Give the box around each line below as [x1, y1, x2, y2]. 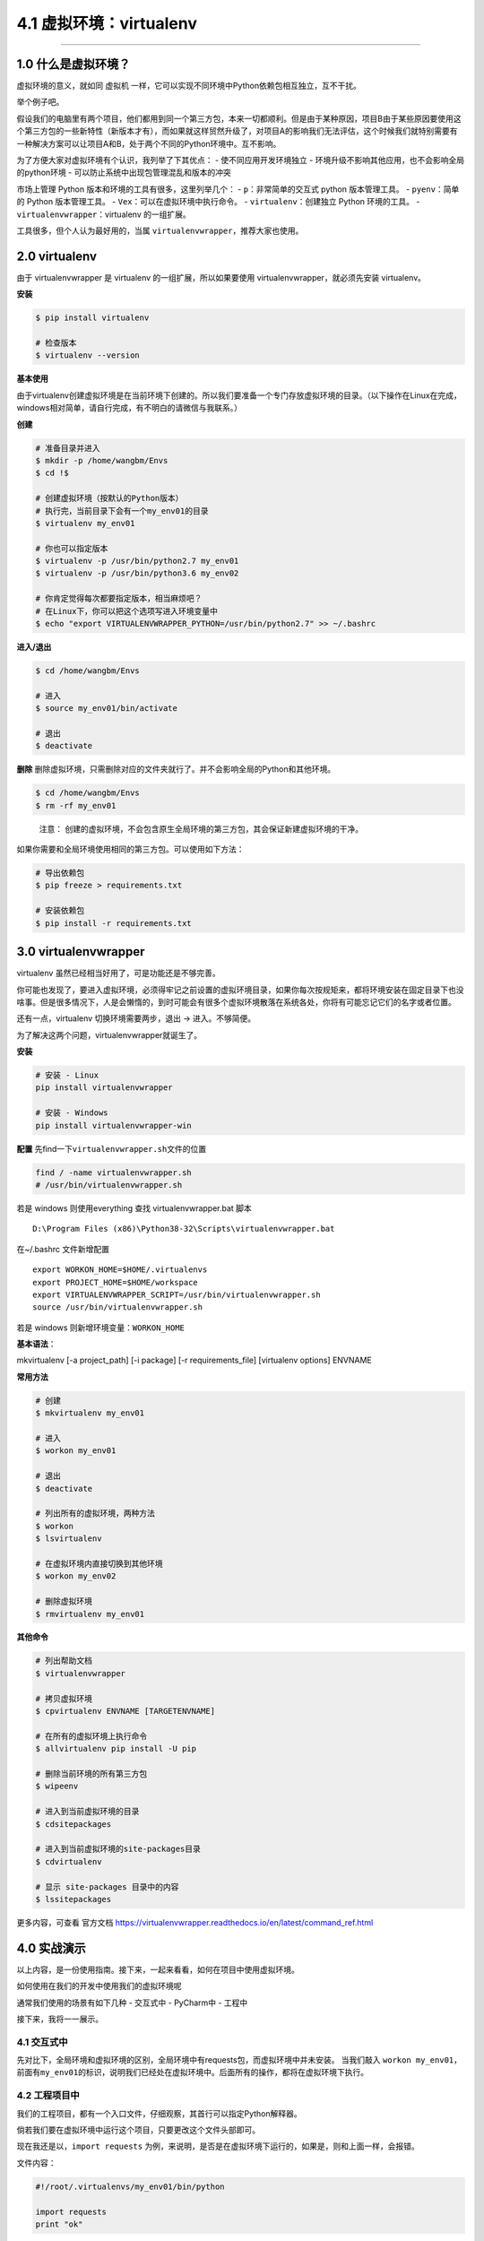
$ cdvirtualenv [35, 1856, 102, 1866]
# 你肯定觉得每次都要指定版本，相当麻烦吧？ [35, 593, 203, 604]
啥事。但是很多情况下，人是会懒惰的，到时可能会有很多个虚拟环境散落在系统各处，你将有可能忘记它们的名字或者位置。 [16, 996, 456, 1008]
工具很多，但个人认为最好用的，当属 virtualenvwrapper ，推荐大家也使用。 [16, 225, 304, 236]
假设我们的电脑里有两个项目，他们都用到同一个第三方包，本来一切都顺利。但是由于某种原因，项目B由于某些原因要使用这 [16, 113, 462, 124]
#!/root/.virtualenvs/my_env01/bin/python [35, 2181, 225, 2192]
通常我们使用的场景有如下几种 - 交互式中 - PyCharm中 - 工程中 [16, 1997, 248, 2008]
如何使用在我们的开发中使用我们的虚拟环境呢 [16, 1981, 182, 1992]
